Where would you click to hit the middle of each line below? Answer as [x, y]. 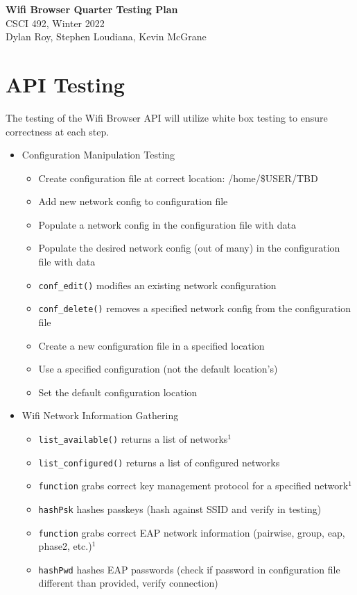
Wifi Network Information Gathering [100, 415]
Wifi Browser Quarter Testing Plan [92, 9]
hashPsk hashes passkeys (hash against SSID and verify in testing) [180, 508]
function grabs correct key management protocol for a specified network [193, 486]
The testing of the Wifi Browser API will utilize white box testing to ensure [167, 117]
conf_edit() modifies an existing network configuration [157, 285]
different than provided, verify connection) [128, 583]
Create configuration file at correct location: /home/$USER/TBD [178, 178]
